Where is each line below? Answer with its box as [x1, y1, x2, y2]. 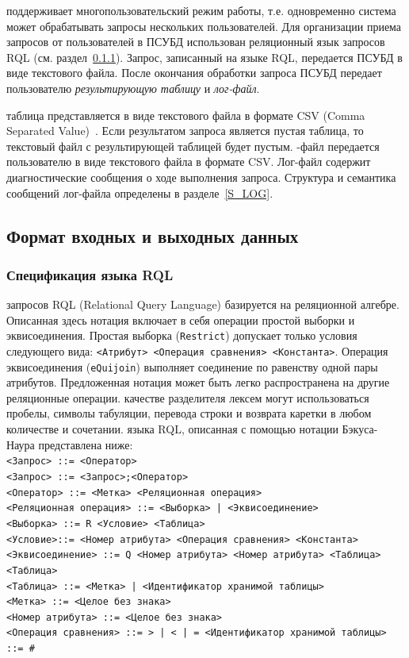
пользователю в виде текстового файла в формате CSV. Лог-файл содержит [6, 153, 371, 170]
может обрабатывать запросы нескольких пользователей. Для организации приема [6, 17, 402, 34]
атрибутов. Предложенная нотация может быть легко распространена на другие [6, 374, 390, 391]
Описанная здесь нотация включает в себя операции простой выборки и [6, 311, 355, 328]
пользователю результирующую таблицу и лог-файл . [6, 79, 260, 96]
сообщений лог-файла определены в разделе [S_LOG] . [6, 184, 273, 201]
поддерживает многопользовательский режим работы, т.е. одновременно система [6, 2, 396, 18]
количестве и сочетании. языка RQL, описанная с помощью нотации [6, 421, 338, 437]
